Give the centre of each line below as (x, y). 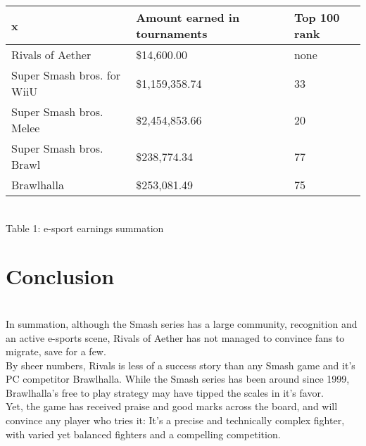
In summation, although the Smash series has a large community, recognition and (182, 323)
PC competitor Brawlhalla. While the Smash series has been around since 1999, (178, 379)
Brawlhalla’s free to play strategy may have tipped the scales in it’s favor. (165, 392)
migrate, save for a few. (56, 351)
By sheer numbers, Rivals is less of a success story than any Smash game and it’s (181, 365)
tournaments (172, 33)
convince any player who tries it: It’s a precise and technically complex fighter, (175, 420)
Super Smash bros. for (66, 75)
